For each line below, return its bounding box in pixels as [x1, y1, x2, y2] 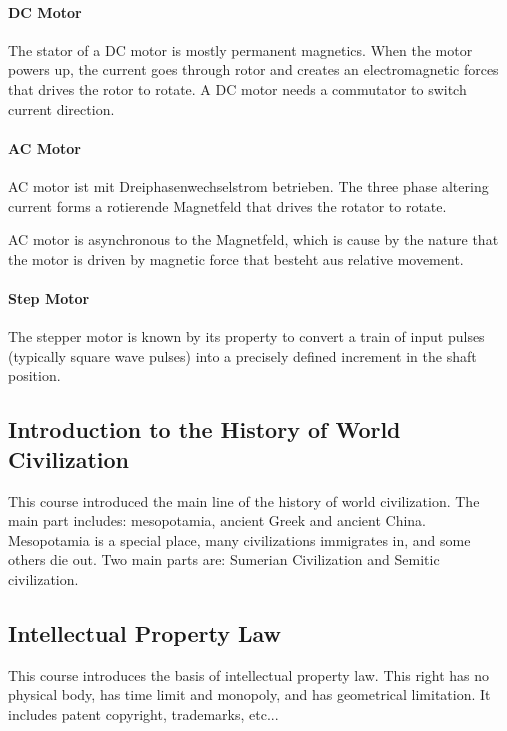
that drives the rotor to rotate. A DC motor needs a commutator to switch [8, 78, 467, 99]
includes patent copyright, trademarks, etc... [8, 703, 279, 724]
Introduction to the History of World [8, 414, 401, 445]
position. [8, 365, 61, 386]
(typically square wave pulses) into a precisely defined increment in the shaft [8, 345, 477, 366]
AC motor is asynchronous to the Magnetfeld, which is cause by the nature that [8, 229, 499, 250]
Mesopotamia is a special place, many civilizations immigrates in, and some [8, 529, 471, 550]
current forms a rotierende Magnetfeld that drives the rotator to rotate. [8, 195, 447, 216]
